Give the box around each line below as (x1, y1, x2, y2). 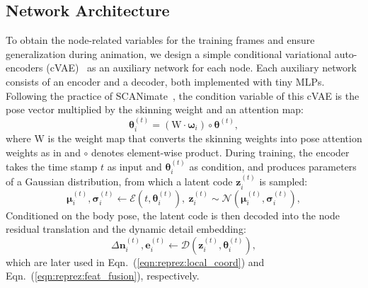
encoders (6, 60, 43, 75)
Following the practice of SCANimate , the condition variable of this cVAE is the (6, 88, 360, 103)
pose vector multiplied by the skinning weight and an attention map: (6, 102, 304, 117)
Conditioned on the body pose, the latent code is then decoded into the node (6, 207, 340, 222)
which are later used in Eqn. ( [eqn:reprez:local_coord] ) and (6, 254, 265, 269)
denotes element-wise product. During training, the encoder (91, 144, 350, 159)
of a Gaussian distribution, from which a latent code (6, 174, 233, 189)
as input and (107, 159, 162, 173)
